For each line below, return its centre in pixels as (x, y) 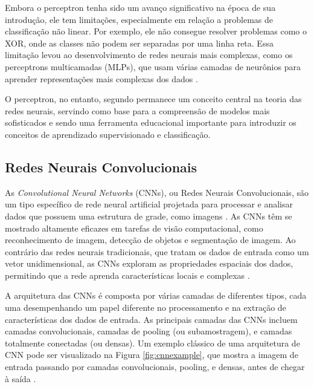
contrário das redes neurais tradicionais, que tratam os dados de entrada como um (157, 251)
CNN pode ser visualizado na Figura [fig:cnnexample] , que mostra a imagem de (152, 355)
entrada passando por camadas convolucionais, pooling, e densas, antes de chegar (155, 367)
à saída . (21, 378)
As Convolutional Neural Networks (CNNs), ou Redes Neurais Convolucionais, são (157, 192)
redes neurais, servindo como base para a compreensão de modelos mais (137, 110)
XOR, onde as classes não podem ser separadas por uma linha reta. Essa (139, 43)
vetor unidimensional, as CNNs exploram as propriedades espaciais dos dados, (149, 263)
